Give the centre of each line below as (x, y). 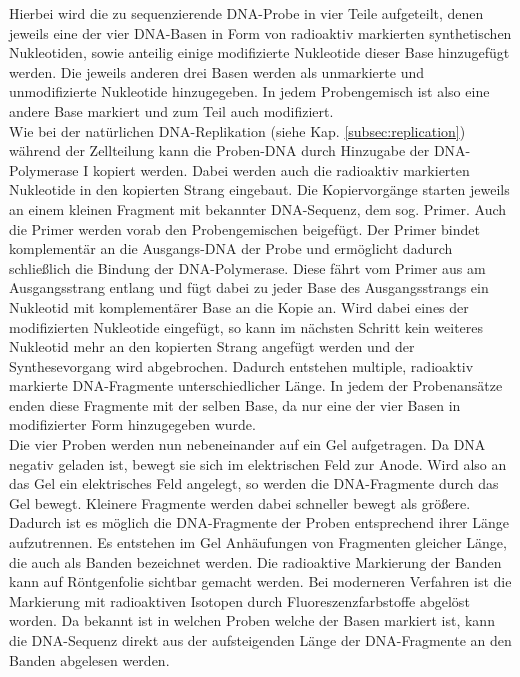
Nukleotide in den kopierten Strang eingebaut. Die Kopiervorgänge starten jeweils (259, 189)
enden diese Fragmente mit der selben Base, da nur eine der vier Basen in (235, 404)
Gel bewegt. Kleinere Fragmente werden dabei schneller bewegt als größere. (240, 502)
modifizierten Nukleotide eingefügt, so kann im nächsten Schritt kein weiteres (246, 326)
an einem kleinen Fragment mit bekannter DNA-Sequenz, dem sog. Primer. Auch (258, 208)
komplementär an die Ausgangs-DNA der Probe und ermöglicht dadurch (231, 248)
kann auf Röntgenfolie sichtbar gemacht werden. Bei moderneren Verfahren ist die (260, 581)
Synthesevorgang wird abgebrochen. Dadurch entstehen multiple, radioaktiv (241, 365)
